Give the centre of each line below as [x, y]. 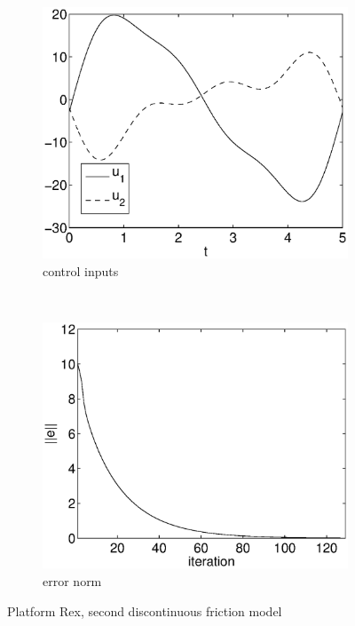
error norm [72, 581]
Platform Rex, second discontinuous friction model [145, 610]
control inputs [81, 270]
